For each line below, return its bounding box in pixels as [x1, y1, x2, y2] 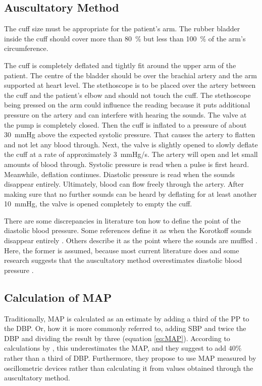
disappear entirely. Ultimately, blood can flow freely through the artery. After [4, 179, 244, 189]
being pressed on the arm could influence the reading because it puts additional [4, 99, 250, 110]
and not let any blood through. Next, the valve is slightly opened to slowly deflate [4, 139, 258, 149]
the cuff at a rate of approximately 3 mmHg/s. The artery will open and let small [4, 149, 258, 159]
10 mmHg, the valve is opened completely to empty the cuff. [4, 198, 192, 209]
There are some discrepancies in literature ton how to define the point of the [4, 215, 241, 226]
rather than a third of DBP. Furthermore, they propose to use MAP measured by [4, 353, 256, 363]
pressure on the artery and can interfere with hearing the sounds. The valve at [4, 109, 247, 120]
